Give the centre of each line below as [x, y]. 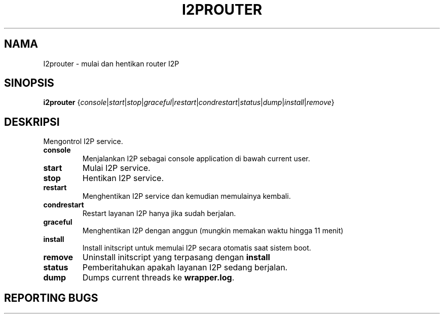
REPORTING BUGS [51, 298]
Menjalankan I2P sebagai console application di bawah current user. [196, 159]
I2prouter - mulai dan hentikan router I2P [111, 63]
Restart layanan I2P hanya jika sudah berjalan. [159, 214]
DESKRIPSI [32, 122]
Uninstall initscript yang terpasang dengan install [176, 257]
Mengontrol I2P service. [83, 142]
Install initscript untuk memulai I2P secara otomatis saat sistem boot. [197, 248]
